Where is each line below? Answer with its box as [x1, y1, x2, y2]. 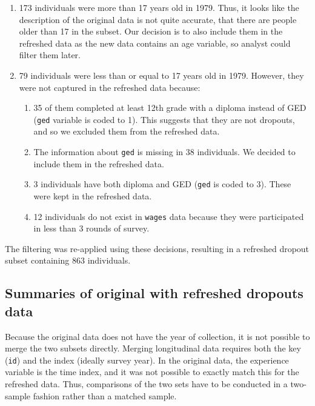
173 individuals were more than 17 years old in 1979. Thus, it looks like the [19, 1, 299, 13]
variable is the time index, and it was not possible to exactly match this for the [5, 365, 299, 378]
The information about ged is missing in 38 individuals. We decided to [33, 145, 296, 158]
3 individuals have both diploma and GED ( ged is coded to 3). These [33, 178, 291, 190]
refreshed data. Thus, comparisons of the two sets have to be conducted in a [5, 377, 288, 390]
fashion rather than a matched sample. [33, 389, 177, 402]
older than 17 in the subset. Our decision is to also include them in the [19, 25, 283, 38]
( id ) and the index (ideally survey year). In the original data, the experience [5, 353, 289, 366]
